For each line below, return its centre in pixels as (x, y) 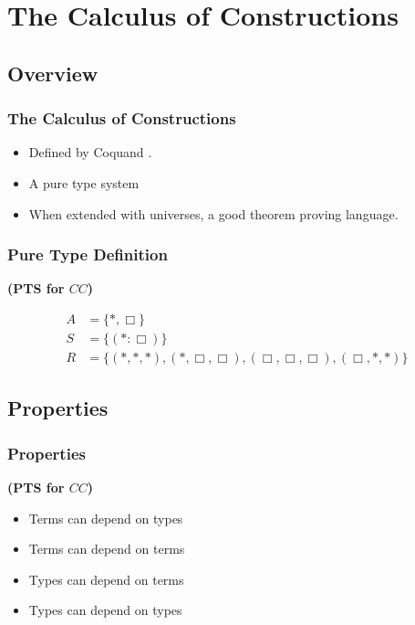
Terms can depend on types (106, 518)
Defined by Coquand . (90, 152)
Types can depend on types (105, 610)
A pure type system (84, 182)
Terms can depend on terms (107, 549)
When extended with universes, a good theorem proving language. (213, 213)
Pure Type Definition (88, 254)
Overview (53, 73)
